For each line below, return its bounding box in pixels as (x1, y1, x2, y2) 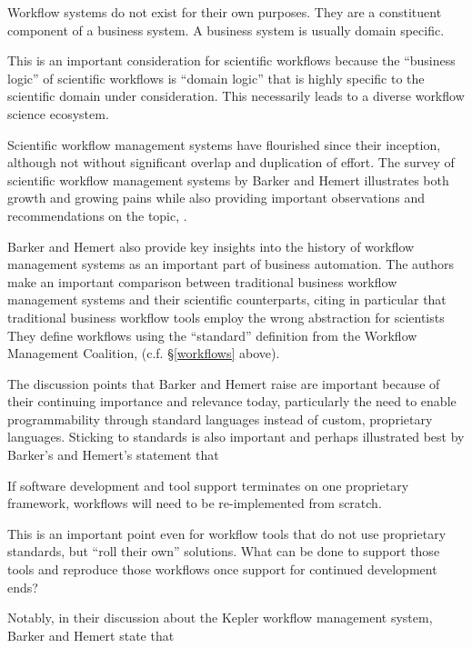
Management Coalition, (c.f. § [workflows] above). (7, 344, 280, 363)
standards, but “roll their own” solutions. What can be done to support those (7, 542, 440, 561)
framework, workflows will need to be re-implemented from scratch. (7, 493, 382, 513)
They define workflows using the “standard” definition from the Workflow (7, 325, 417, 344)
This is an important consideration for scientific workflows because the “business (7, 51, 456, 70)
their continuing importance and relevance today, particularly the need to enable (7, 392, 457, 411)
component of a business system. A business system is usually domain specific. (7, 20, 445, 39)
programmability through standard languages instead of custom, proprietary (7, 409, 433, 428)
